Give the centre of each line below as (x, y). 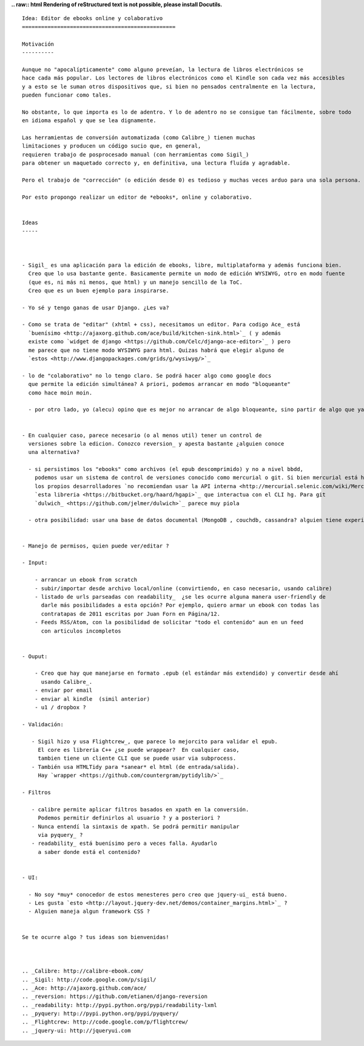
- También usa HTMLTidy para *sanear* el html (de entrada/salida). (135, 767)
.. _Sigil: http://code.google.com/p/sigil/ (89, 979)
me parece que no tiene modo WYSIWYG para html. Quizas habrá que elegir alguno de (156, 350)
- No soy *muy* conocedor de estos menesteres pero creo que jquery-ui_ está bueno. (158, 894)
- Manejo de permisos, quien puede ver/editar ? (96, 546)
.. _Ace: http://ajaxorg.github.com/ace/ (84, 988)
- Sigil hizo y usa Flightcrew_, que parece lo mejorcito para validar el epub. (155, 741)
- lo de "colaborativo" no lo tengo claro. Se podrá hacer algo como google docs (147, 376)
